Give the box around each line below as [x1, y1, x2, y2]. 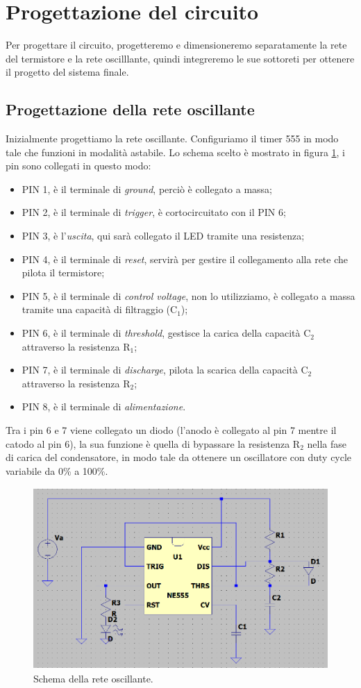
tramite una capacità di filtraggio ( [22, 302, 171, 317]
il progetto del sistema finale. [6, 65, 129, 79]
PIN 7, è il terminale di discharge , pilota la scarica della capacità [22, 362, 298, 377]
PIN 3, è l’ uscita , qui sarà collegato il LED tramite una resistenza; [22, 228, 305, 243]
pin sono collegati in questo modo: [6, 158, 151, 173]
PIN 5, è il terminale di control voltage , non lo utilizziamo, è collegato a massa [22, 288, 355, 303]
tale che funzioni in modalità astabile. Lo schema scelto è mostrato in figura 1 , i [6, 144, 345, 159]
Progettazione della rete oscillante [6, 99, 255, 120]
